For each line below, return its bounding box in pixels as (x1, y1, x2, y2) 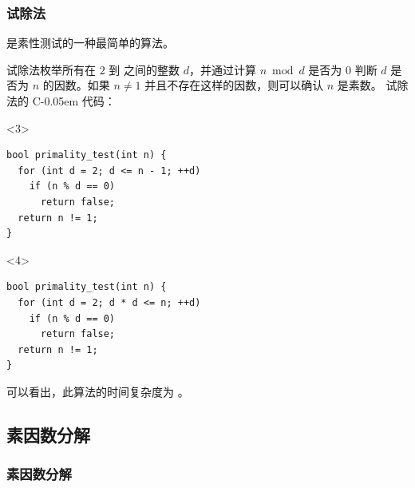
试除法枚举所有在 (6, 61, 96, 77)
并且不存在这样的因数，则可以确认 (144, 77, 324, 93)
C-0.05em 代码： (32, 93, 116, 109)
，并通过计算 (188, 61, 256, 77)
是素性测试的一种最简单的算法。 (6, 34, 174, 51)
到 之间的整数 (109, 61, 180, 77)
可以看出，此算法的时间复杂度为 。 (6, 383, 189, 399)
